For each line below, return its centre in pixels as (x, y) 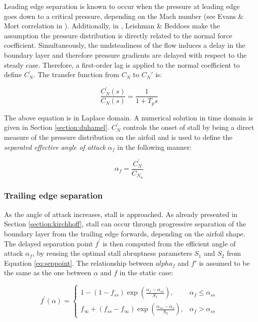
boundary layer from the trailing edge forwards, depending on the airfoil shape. (125, 233)
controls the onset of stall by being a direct (189, 127)
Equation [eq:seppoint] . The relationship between (79, 263)
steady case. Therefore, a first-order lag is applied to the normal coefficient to (122, 64)
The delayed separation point (48, 243)
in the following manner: (155, 147)
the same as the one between (48, 272)
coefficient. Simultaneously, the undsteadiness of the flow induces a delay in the (125, 45)
